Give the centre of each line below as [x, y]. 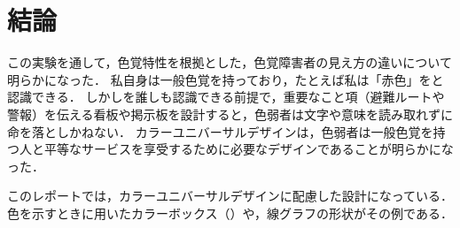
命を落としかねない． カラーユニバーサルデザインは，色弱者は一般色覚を [220, 131]
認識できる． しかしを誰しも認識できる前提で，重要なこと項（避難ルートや [226, 97]
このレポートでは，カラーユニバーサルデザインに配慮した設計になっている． [230, 196]
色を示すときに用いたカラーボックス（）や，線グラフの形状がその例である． [230, 213]
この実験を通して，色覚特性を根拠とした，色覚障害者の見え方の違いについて [230, 62]
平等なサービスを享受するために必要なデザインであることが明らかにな [249, 149]
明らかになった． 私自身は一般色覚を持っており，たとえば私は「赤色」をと [226, 79]
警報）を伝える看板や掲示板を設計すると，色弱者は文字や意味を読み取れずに [230, 114]
